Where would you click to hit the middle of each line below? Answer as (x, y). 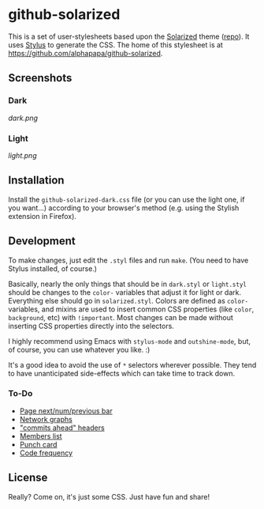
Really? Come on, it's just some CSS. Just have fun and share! (109, 496)
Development (42, 241)
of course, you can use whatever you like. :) (79, 349)
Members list (41, 435)
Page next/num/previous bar (66, 411)
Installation (36, 181)
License (28, 478)
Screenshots (40, 78)
